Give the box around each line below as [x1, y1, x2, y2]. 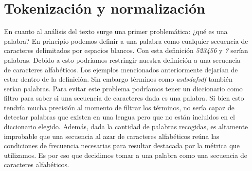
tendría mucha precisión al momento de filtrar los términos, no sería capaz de [4, 102, 234, 112]
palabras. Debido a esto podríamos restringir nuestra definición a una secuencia [4, 54, 241, 65]
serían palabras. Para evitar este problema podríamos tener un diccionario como [4, 83, 243, 93]
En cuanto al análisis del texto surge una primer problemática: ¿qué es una [4, 26, 228, 36]
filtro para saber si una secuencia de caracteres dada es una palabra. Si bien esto [4, 93, 244, 103]
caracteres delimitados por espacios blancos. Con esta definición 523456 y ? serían [4, 45, 248, 55]
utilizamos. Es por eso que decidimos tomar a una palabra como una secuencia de [4, 150, 247, 160]
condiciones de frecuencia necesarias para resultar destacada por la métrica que [4, 140, 240, 151]
